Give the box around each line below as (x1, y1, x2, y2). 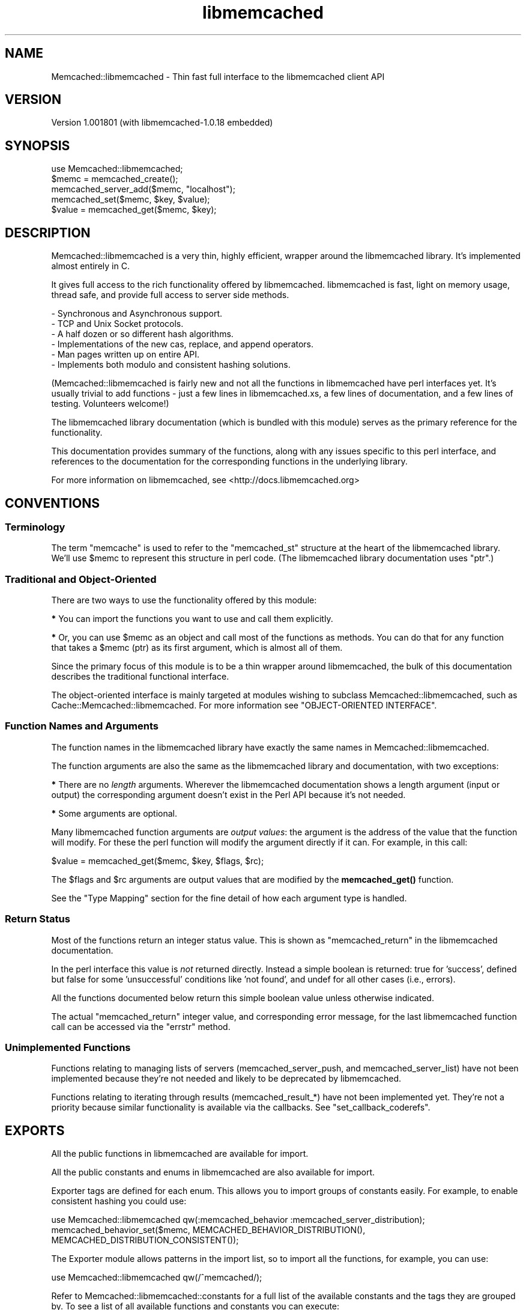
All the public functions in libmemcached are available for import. (51, 1148, 309, 1159)
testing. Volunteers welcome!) (51, 398, 169, 409)
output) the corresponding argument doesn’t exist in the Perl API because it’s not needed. (51, 789, 406, 800)
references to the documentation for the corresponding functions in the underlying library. (51, 456, 408, 467)
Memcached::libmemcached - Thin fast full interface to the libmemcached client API (51, 71, 385, 82)
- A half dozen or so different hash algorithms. (51, 329, 234, 340)
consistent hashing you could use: (51, 1196, 187, 1207)
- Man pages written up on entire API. (51, 349, 200, 360)
